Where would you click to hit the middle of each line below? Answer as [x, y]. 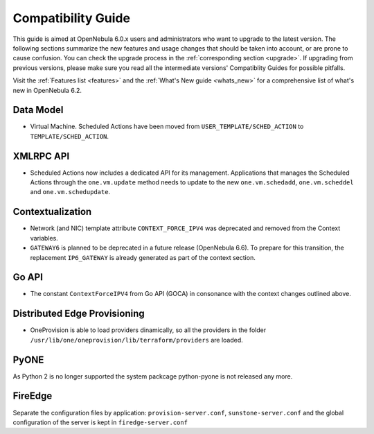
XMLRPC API [41, 156]
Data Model [38, 110]
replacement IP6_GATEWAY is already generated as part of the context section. [143, 257]
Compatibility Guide [72, 18]
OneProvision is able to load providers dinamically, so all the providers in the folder [148, 330]
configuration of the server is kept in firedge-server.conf [100, 422]
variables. [44, 238]
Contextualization [52, 212]
